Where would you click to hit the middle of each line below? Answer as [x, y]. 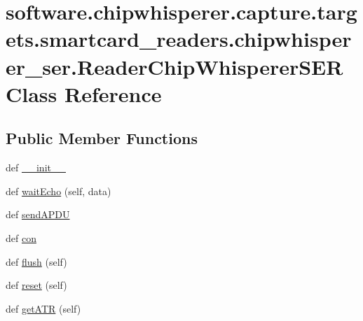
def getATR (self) [43, 308]
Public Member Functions [102, 138]
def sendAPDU [38, 214]
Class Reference [84, 93]
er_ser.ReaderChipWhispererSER [174, 66]
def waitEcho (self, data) [59, 191]
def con [21, 237]
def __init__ [36, 167]
